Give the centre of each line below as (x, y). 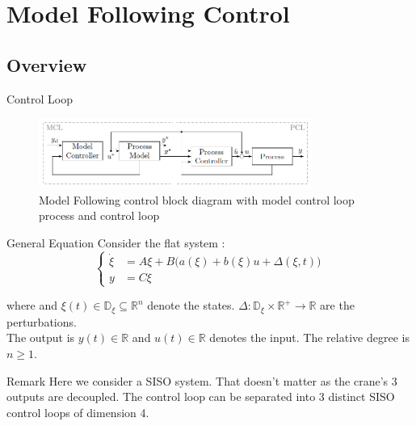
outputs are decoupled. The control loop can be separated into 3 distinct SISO (201, 396)
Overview (47, 64)
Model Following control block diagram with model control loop (197, 199)
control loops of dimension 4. (78, 412)
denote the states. (191, 305)
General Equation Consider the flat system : (116, 243)
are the (337, 305)
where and (32, 305)
